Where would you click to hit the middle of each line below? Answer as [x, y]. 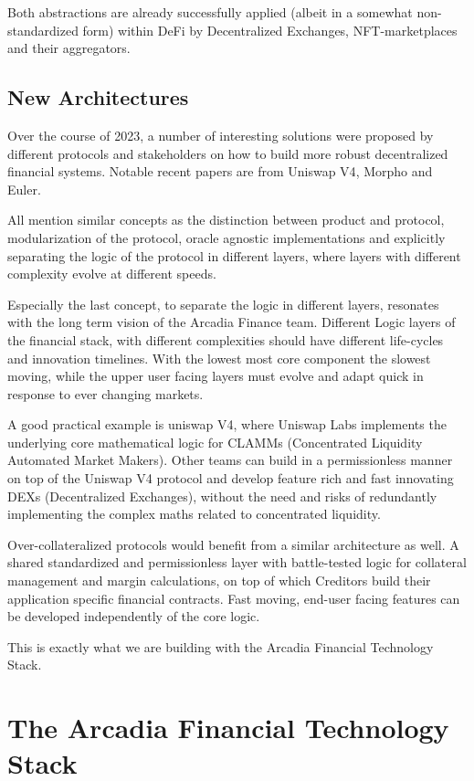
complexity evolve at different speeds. [112, 274]
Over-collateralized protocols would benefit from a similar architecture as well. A [233, 544]
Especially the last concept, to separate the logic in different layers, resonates [223, 304]
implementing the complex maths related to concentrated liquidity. [194, 514]
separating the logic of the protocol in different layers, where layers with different [234, 255]
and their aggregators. [69, 48]
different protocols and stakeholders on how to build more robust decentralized [228, 153]
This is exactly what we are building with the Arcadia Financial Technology [221, 646]
